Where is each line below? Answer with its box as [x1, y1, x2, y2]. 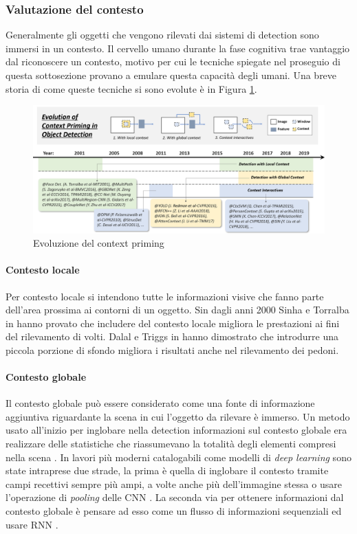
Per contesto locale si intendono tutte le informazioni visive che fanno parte [6, 289, 324, 303]
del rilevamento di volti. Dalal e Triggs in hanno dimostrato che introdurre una [6, 329, 339, 344]
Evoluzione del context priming [33, 236, 164, 250]
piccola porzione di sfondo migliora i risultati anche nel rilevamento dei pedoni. [6, 342, 339, 357]
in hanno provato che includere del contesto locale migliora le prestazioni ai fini [6, 315, 340, 330]
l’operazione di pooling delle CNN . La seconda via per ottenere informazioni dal [6, 490, 344, 504]
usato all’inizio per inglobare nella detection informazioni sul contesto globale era [6, 423, 347, 437]
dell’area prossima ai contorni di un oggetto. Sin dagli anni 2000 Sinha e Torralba [6, 302, 349, 317]
